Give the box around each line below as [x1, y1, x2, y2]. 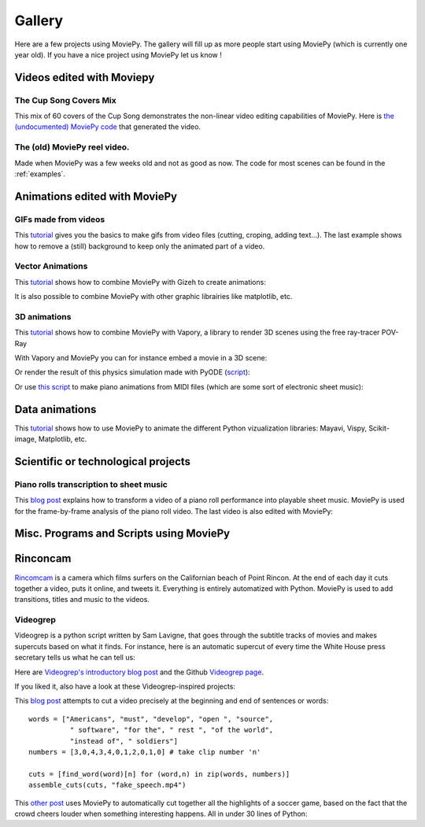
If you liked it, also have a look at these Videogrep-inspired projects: [14, 681, 236, 692]
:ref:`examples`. [14, 169, 66, 179]
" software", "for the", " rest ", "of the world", [69, 725, 274, 735]
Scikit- [368, 423, 390, 433]
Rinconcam [14, 552, 72, 566]
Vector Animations [14, 260, 88, 271]
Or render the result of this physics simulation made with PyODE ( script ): [14, 367, 251, 377]
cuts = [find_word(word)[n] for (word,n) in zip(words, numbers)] [28, 770, 290, 778]
